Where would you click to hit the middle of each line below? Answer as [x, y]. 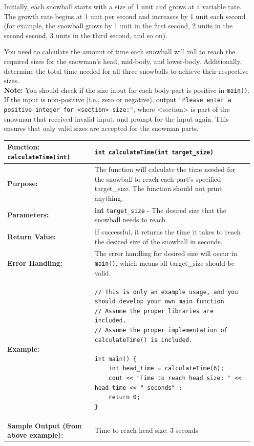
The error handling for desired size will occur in [166, 253]
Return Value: [32, 236]
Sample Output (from [45, 425]
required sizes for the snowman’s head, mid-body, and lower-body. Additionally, [123, 61]
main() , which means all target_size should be [164, 263]
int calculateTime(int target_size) [154, 153]
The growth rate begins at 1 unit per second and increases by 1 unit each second [125, 16]
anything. [109, 198]
